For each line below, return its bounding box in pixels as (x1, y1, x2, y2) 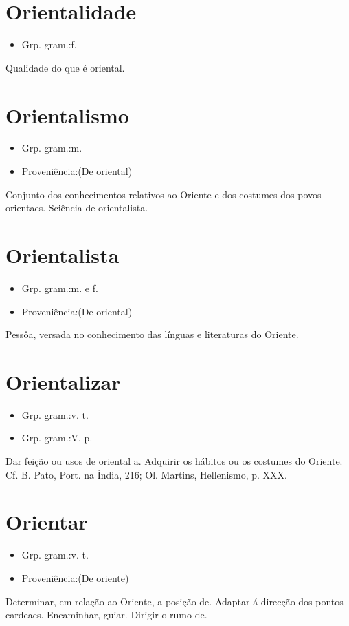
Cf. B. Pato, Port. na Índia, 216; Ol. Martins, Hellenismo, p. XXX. (5, 467, 287, 481)
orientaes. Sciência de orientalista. (5, 200, 148, 215)
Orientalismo (5, 101, 129, 129)
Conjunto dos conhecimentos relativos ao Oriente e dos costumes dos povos (5, 187, 322, 201)
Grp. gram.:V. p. (21, 430, 93, 445)
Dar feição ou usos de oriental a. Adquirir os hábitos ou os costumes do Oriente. (5, 454, 343, 468)
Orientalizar (5, 367, 121, 395)
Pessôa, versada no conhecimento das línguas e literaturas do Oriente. (5, 327, 299, 342)
